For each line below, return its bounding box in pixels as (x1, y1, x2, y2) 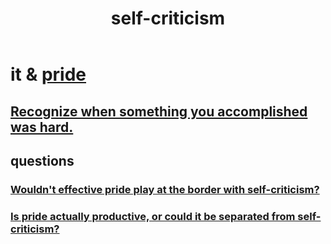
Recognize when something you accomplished (10, 103, 308, 120)
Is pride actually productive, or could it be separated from (10, 209, 296, 223)
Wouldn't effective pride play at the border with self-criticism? (10, 182, 320, 196)
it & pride (10, 63, 87, 86)
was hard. (10, 118, 74, 136)
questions (10, 152, 75, 169)
